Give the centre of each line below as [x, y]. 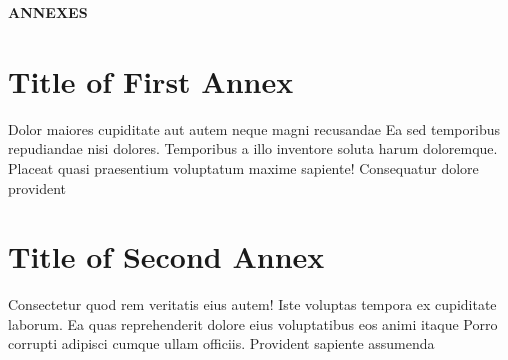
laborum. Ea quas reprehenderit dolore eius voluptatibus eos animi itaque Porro [253, 323]
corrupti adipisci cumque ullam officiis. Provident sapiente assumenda [221, 343]
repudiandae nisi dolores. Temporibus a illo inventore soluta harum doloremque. [253, 148]
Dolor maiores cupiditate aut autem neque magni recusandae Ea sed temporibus [254, 128]
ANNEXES [48, 12]
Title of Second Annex [166, 256]
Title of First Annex [151, 80]
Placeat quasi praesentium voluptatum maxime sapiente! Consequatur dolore [243, 167]
